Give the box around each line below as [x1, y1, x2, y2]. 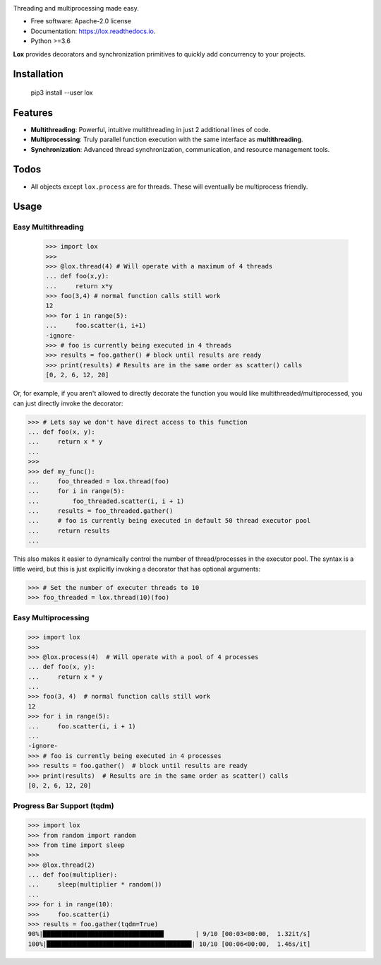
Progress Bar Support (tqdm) [13, 801, 114, 811]
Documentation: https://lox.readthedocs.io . [30, 27, 156, 35]
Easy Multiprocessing [13, 613, 90, 623]
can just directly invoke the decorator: [13, 399, 123, 408]
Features [13, 107, 53, 119]
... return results [28, 526, 111, 535]
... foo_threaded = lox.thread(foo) [28, 477, 169, 485]
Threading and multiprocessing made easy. [13, 4, 139, 12]
